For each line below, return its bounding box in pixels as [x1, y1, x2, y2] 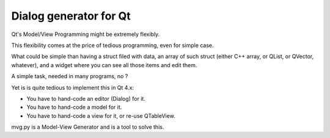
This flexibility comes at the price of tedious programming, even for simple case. [11, 42, 214, 49]
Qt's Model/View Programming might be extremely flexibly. [11, 31, 160, 38]
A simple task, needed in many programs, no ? [11, 73, 128, 80]
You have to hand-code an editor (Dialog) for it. [26, 95, 146, 102]
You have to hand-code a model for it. [26, 104, 122, 111]
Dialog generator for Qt [11, 9, 131, 23]
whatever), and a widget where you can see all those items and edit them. [11, 61, 197, 68]
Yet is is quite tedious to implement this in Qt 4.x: [11, 84, 134, 91]
